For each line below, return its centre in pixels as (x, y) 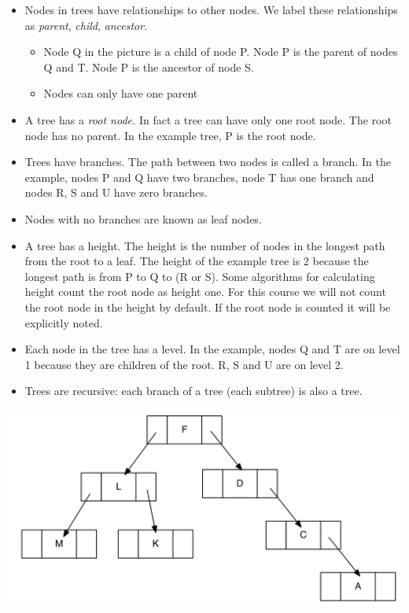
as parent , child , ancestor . (86, 25)
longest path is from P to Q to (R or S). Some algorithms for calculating (200, 276)
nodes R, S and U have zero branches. (116, 192)
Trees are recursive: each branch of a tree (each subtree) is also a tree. (193, 391)
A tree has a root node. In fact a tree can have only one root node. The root (208, 119)
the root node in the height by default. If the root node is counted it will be (208, 306)
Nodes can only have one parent (121, 93)
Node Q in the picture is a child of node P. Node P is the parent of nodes (221, 52)
